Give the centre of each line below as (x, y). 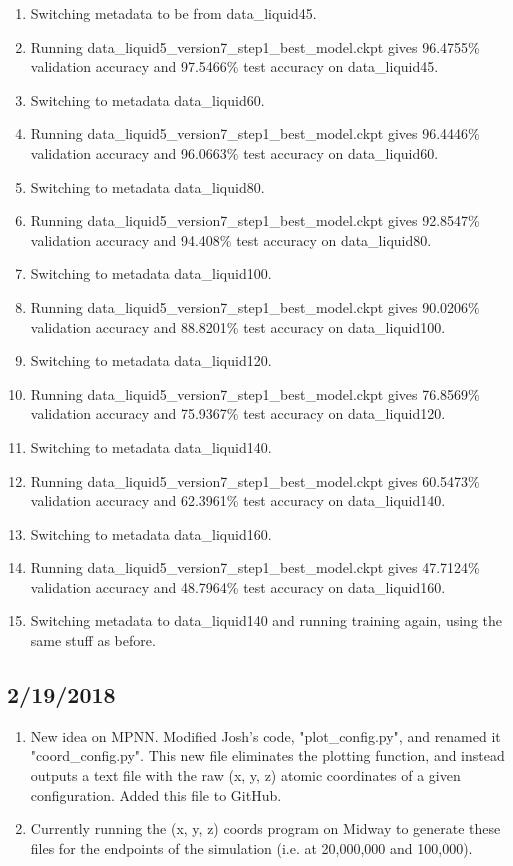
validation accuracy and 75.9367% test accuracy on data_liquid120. (238, 413)
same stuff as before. (93, 640)
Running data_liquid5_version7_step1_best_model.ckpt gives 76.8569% (255, 393)
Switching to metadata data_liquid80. (147, 186)
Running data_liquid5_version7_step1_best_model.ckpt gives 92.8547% (255, 220)
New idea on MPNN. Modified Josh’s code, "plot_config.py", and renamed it (265, 735)
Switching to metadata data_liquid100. (151, 273)
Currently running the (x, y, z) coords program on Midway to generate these (265, 828)
